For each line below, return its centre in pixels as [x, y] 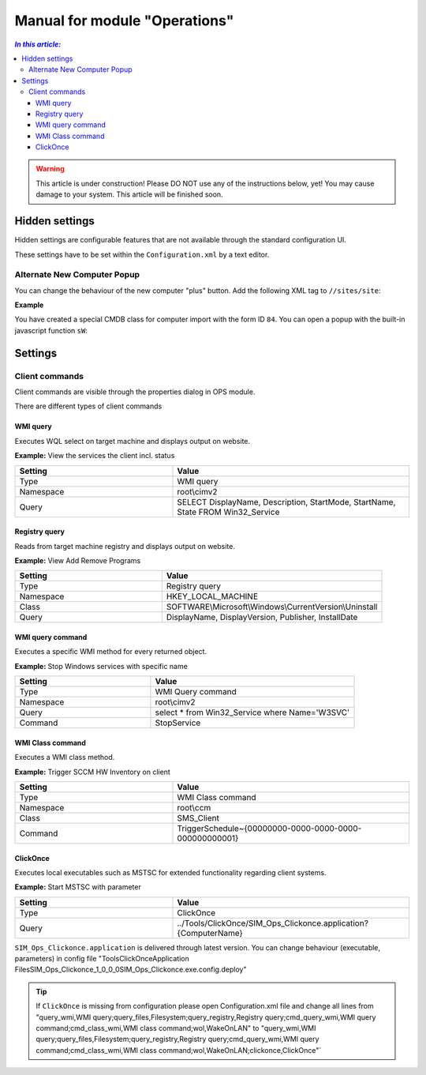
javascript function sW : [51, 330]
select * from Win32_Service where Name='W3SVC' [252, 712]
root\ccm [194, 807]
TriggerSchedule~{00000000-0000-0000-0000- [269, 828]
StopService [178, 723]
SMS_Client [198, 818]
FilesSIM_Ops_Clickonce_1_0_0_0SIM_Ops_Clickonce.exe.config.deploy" [131, 970]
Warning [50, 169]
